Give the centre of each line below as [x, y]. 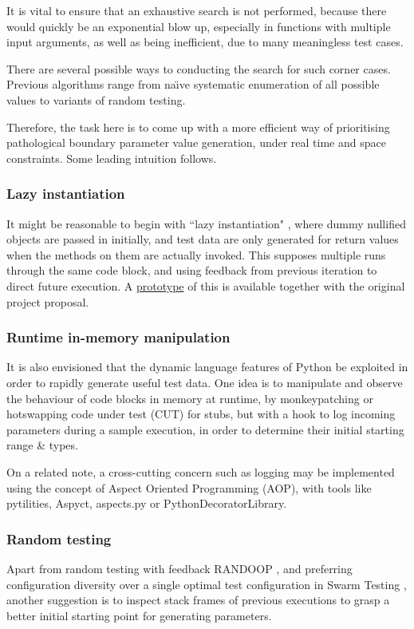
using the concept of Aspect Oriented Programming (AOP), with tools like [189, 487]
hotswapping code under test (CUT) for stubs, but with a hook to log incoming [201, 414]
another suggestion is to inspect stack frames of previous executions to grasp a [198, 600]
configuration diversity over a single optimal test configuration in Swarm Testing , [207, 584]
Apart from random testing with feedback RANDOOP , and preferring [179, 568]
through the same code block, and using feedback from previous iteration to [192, 270]
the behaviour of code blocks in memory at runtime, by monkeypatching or [190, 398]
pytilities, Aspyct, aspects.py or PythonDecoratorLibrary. [147, 503]
